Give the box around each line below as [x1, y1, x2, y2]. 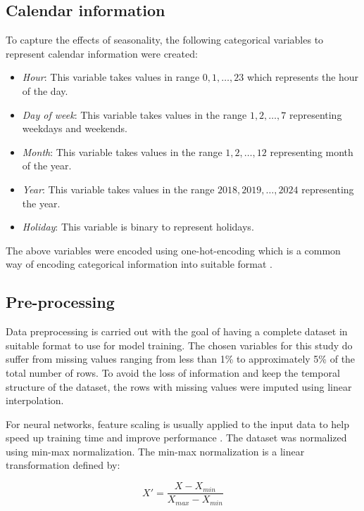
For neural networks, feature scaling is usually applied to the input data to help [6, 416, 349, 431]
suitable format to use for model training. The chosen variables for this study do [6, 337, 353, 352]
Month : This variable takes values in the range [22, 144, 222, 159]
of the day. [22, 83, 68, 98]
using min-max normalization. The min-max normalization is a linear [6, 444, 305, 458]
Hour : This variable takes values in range [22, 70, 200, 84]
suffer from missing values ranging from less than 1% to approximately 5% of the [6, 351, 356, 366]
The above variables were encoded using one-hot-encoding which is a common [6, 242, 341, 257]
